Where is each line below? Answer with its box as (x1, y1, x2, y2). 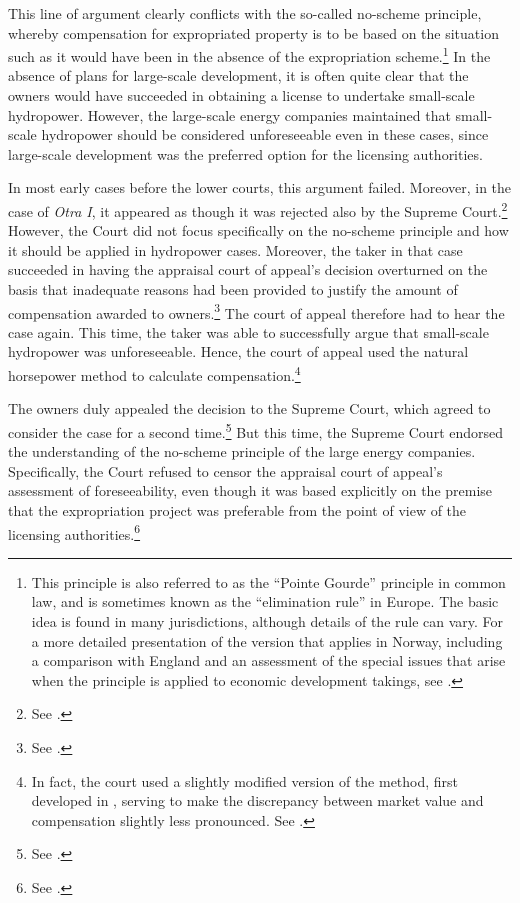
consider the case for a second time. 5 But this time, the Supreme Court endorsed (8, 418, 504, 442)
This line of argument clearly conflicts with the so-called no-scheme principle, (8, 3, 482, 23)
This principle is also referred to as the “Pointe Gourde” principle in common (31, 571, 506, 592)
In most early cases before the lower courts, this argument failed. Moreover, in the (8, 177, 512, 198)
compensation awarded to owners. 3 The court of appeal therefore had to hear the (8, 299, 505, 323)
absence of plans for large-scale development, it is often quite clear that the (8, 65, 469, 86)
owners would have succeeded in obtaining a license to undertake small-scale (8, 85, 475, 106)
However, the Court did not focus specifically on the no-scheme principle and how (8, 220, 509, 241)
